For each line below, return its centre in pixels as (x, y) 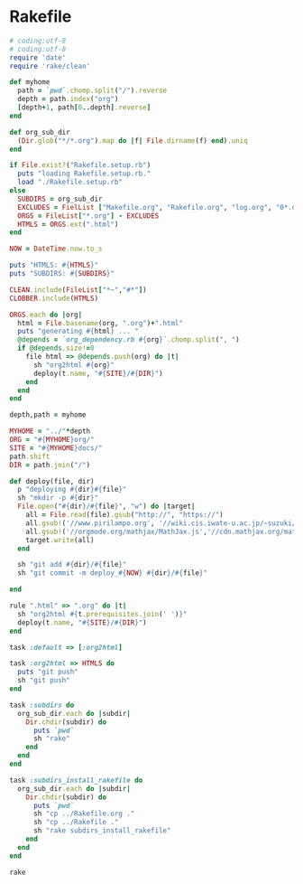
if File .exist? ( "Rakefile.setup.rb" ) (80, 165)
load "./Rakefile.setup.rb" (70, 183)
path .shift (30, 456)
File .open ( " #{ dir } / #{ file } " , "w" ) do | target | (106, 507)
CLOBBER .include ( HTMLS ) (54, 298)
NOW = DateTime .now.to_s (56, 249)
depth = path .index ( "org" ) (68, 99)
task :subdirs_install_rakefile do (76, 780)
